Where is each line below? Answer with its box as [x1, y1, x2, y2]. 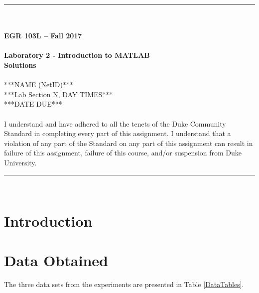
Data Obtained [4, 250, 108, 270]
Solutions [4, 59, 36, 70]
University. [4, 157, 37, 167]
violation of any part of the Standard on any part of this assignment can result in [4, 138, 253, 148]
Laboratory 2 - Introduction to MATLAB [4, 50, 150, 60]
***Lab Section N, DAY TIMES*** [4, 89, 113, 99]
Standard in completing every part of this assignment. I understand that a [4, 128, 231, 139]
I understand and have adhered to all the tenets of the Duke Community [4, 118, 226, 129]
